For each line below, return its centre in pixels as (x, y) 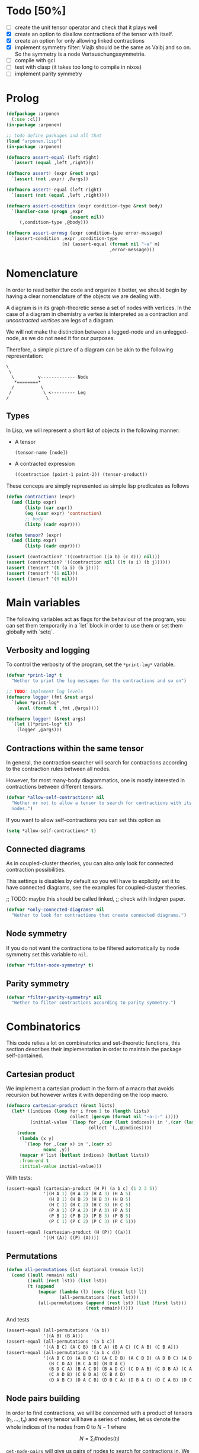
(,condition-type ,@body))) (54, 223)
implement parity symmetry (48, 74)
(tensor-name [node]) (41, 452)
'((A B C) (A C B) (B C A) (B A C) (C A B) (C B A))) (111, 1347)
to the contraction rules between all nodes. (58, 769)
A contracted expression (45, 464)
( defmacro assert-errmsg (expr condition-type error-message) (84, 233)
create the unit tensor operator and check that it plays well (86, 27)
